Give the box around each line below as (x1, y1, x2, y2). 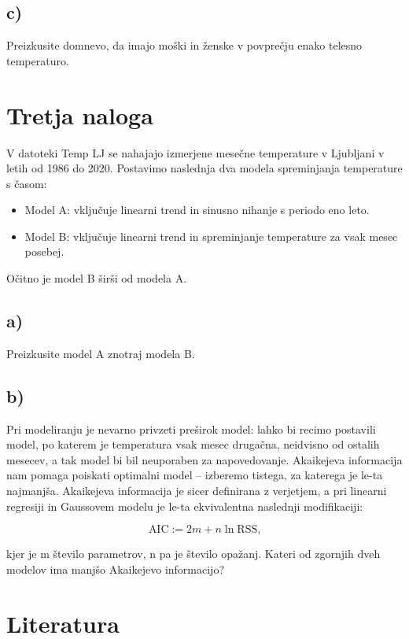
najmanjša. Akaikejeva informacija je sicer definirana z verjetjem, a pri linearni (6, 482, 387, 499)
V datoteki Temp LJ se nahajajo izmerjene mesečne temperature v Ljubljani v (6, 144, 385, 161)
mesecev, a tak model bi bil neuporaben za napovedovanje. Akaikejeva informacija (6, 451, 403, 467)
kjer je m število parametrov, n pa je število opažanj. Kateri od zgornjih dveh (6, 545, 381, 562)
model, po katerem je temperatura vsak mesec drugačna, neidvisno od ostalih (6, 436, 380, 452)
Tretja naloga (6, 98, 153, 131)
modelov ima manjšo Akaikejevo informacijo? (6, 560, 225, 577)
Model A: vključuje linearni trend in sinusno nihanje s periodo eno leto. (24, 201, 370, 218)
